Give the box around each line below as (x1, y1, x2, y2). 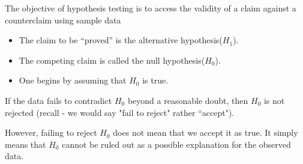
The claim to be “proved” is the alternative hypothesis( (19, 34, 223, 46)
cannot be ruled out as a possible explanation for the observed (62, 138, 291, 150)
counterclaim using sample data (5, 13, 121, 26)
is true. (142, 74, 169, 87)
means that (5, 138, 46, 150)
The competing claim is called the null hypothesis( (19, 53, 205, 66)
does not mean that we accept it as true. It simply (113, 126, 298, 139)
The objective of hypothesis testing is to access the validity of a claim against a (5, 2, 296, 14)
